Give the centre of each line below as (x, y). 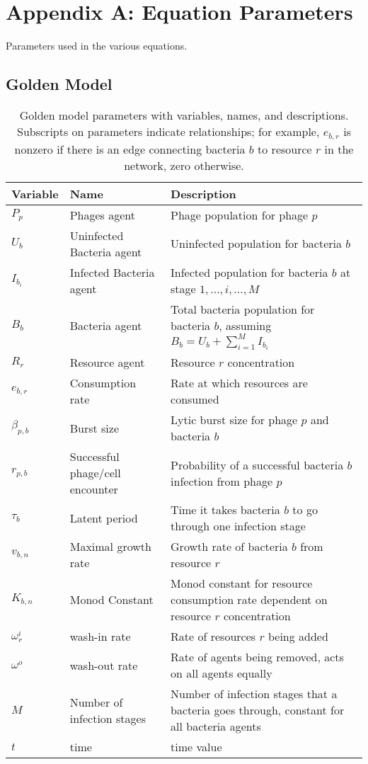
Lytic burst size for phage (234, 420)
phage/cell (95, 473)
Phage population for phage (240, 215)
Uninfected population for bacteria (256, 244)
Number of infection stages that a (254, 694)
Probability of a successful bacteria (257, 464)
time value (196, 747)
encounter (94, 489)
